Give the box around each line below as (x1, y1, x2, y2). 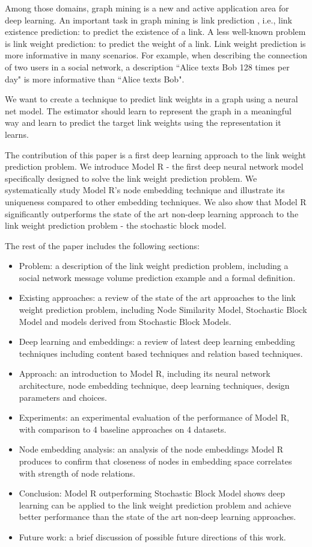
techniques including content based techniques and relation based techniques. (19, 347, 303, 359)
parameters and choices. (19, 391, 107, 403)
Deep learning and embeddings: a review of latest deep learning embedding (19, 335, 295, 348)
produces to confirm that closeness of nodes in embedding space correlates (19, 455, 292, 467)
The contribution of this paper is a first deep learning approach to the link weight (5, 148, 306, 161)
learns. (5, 128, 29, 140)
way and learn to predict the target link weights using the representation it (5, 116, 281, 129)
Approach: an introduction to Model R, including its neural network (19, 367, 271, 380)
